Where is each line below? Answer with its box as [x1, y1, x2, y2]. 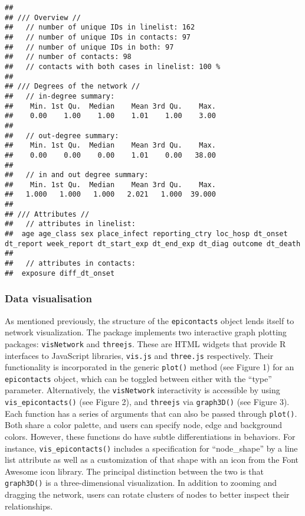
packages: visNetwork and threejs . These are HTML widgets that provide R [5, 337, 286, 350]
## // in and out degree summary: [5, 171, 149, 179]
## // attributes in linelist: [5, 220, 136, 228]
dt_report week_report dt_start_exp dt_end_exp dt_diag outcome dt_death [5, 239, 301, 248]
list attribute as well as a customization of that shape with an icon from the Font [5, 453, 299, 466]
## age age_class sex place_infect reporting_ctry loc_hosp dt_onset [5, 230, 288, 239]
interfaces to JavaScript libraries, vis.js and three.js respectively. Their [5, 349, 274, 361]
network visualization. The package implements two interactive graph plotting [5, 326, 287, 338]
